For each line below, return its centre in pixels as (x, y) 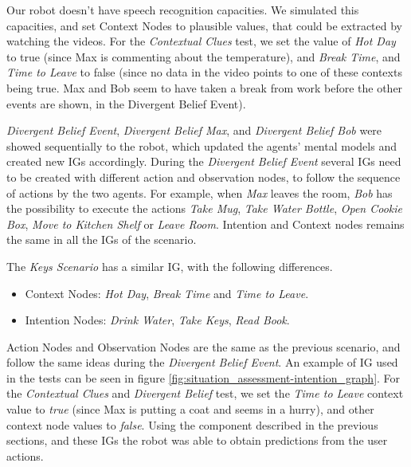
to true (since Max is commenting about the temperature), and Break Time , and (204, 56)
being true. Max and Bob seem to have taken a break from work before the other (205, 87)
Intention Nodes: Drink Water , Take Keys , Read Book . (157, 320)
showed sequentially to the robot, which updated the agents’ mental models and (202, 145)
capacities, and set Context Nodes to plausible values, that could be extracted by (205, 25)
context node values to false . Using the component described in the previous (192, 424)
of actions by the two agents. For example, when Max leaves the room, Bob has (200, 192)
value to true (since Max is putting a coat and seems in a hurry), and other (190, 409)
